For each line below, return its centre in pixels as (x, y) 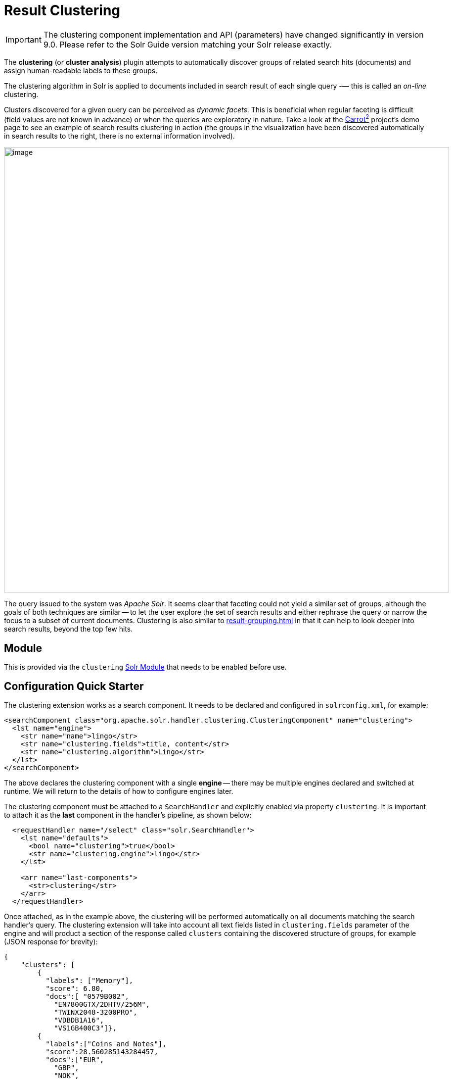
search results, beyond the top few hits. (68, 629)
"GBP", (67, 1068)
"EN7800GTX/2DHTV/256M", (102, 1005)
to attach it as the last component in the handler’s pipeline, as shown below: (128, 815)
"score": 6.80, (75, 989)
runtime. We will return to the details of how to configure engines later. (119, 791)
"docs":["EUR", (75, 1060)
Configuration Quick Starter (74, 686)
